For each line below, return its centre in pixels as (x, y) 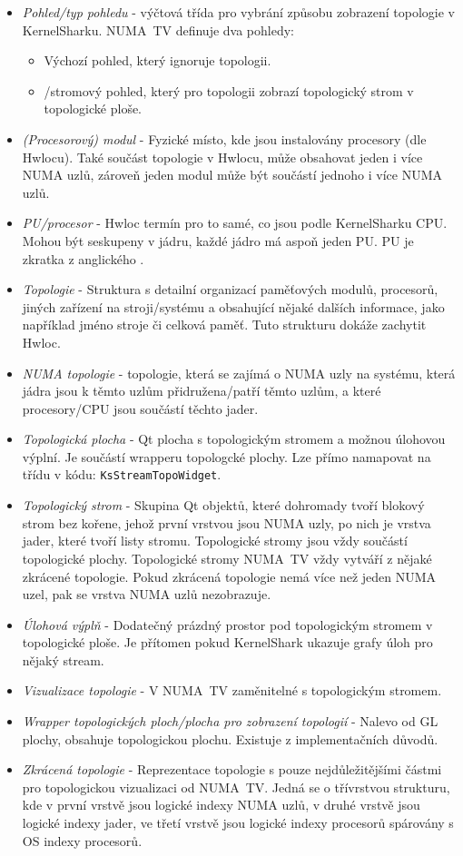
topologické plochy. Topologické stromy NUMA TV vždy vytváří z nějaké (227, 558)
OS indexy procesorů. (82, 840)
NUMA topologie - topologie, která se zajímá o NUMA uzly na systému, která (239, 373)
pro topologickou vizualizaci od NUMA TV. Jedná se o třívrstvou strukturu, (236, 787)
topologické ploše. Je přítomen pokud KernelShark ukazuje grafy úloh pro (227, 642)
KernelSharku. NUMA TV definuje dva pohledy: (158, 30)
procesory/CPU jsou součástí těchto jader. (140, 408)
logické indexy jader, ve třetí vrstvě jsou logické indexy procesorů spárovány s (238, 823)
